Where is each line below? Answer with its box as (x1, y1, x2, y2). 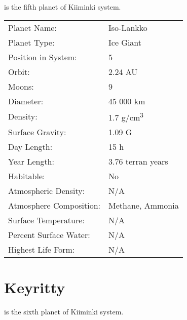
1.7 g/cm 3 (108, 109, 143, 123)
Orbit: (8, 65, 30, 77)
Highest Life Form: (8, 243, 75, 255)
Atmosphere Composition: (8, 199, 101, 211)
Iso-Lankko (108, 21, 147, 33)
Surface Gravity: (8, 126, 66, 138)
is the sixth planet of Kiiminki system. (4, 306, 124, 317)
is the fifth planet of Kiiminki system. (4, 2, 121, 12)
